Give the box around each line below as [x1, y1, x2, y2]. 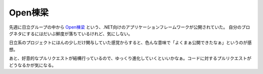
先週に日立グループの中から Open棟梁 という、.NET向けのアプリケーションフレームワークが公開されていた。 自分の [9, 24, 242, 30]
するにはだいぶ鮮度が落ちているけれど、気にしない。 [26, 30, 133, 36]
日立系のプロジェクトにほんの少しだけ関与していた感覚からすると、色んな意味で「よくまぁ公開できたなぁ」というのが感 [9, 40, 252, 45]
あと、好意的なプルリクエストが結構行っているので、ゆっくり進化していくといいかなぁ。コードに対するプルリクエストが [9, 56, 252, 61]
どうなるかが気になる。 [9, 62, 56, 68]
